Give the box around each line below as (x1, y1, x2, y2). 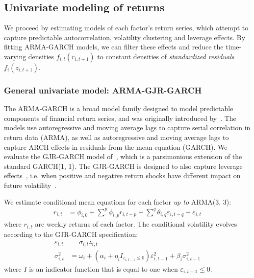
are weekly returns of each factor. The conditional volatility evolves (35, 219, 237, 229)
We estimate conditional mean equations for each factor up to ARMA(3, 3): (4, 196, 231, 207)
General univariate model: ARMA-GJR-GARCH (4, 84, 202, 96)
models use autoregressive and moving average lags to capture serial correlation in (4, 122, 251, 133)
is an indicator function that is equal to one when (29, 264, 178, 274)
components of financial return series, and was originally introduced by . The (4, 113, 236, 123)
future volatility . (4, 180, 57, 190)
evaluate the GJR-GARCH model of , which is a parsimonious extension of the (4, 151, 242, 162)
